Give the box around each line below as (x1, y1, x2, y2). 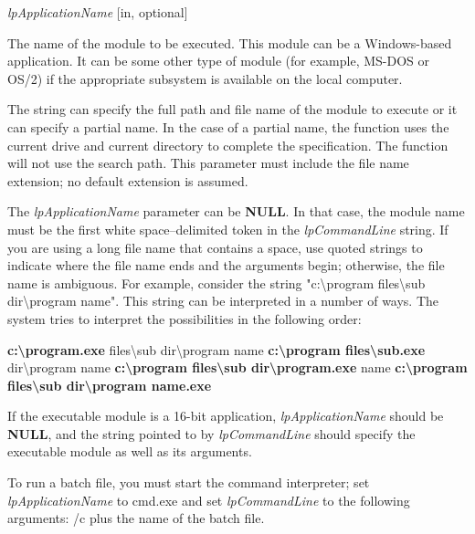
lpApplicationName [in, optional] (7, 3, 188, 21)
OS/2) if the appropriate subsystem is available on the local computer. (7, 68, 403, 88)
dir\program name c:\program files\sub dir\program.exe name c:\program (7, 358, 468, 377)
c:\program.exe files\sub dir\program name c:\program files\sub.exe (7, 340, 426, 359)
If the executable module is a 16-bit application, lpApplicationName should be (7, 406, 444, 425)
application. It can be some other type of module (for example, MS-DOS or (7, 51, 430, 70)
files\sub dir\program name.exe (7, 375, 212, 394)
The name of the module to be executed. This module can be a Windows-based (7, 33, 452, 52)
